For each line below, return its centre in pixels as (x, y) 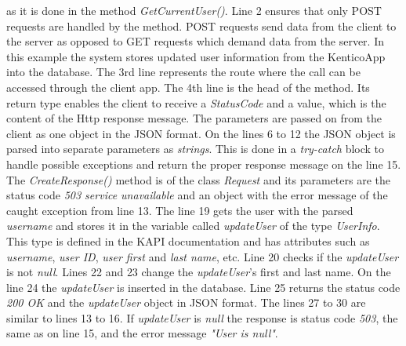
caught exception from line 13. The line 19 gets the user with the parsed (180, 210)
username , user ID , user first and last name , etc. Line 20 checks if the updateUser (203, 256)
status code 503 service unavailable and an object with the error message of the (197, 195)
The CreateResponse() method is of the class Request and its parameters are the (198, 179)
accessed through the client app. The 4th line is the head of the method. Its (188, 87)
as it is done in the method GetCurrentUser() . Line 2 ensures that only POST (194, 10)
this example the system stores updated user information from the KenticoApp (196, 56)
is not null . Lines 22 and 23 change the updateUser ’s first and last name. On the (199, 272)
